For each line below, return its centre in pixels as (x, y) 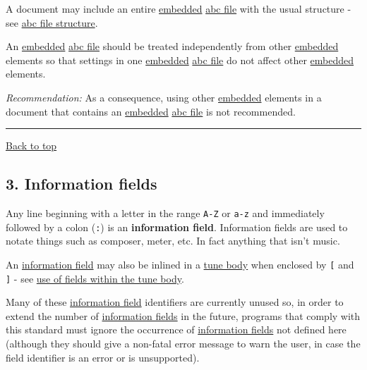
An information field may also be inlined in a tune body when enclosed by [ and (180, 264)
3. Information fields (82, 184)
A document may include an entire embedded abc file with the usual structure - (179, 8)
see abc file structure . (52, 22)
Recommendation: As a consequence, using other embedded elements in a (164, 97)
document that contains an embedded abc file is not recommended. (151, 111)
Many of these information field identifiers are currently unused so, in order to (175, 302)
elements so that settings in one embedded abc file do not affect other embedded (180, 60)
